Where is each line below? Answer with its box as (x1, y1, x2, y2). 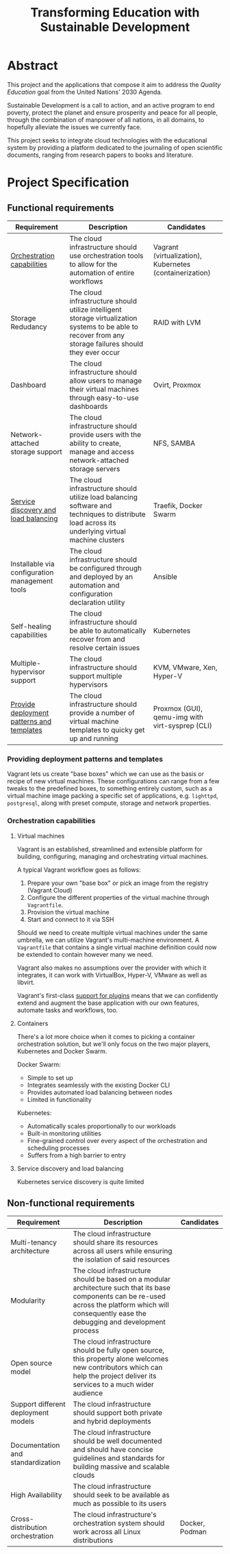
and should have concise (73, 1445, 153, 1455)
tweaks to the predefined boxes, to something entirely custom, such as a (7, 784, 212, 792)
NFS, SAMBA (153, 438, 196, 448)
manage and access (69, 447, 135, 456)
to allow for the (69, 259, 118, 268)
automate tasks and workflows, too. (16, 1005, 118, 1014)
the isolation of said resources (73, 1255, 170, 1264)
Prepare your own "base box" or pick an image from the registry (27, 879, 209, 887)
